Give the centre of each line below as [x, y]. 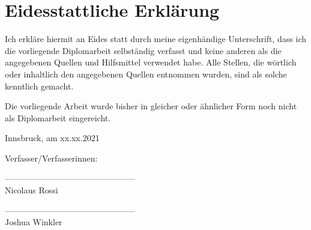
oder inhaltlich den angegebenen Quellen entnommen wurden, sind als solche [146, 74]
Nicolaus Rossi [32, 190]
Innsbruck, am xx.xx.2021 [52, 138]
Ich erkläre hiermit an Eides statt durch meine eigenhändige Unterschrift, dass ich [156, 39]
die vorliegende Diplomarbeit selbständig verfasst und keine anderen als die [143, 50]
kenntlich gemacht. [39, 86]
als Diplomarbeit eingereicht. [58, 117]
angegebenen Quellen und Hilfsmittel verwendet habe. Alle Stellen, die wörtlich [151, 62]
